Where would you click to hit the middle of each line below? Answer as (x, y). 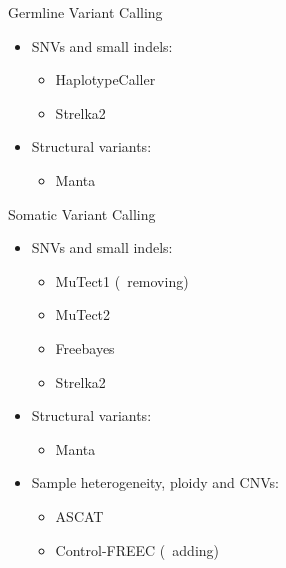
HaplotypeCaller (105, 79)
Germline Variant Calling (85, 12)
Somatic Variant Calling (82, 213)
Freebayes (85, 347)
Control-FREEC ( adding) (137, 549)
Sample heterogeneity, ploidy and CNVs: (155, 482)
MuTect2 (83, 314)
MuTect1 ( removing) (122, 280)
